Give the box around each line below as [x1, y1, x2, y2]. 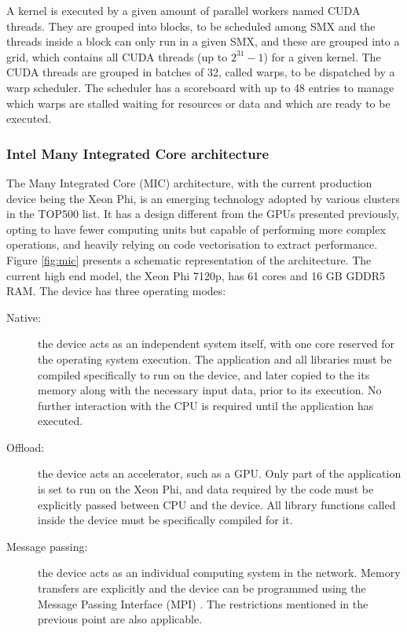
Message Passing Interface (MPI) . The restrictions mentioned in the [38, 595, 368, 612]
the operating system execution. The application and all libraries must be [38, 350, 392, 367]
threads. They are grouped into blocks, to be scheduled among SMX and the [6, 17, 376, 34]
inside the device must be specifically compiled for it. [38, 512, 293, 528]
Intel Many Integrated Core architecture [6, 143, 269, 163]
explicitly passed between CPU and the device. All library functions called [38, 496, 396, 512]
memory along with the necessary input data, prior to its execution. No [38, 382, 382, 398]
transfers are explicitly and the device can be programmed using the [38, 580, 366, 597]
